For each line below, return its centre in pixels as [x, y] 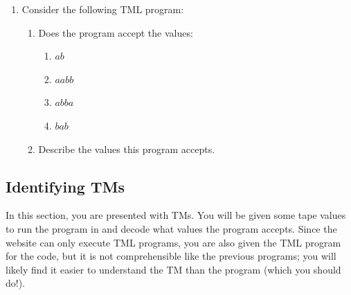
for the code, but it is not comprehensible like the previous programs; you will [171, 256]
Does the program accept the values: [116, 32]
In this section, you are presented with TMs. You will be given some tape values [176, 215]
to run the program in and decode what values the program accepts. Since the [171, 228]
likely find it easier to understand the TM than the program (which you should [173, 269]
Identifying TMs [65, 186]
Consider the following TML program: [103, 9]
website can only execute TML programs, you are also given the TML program [173, 242]
